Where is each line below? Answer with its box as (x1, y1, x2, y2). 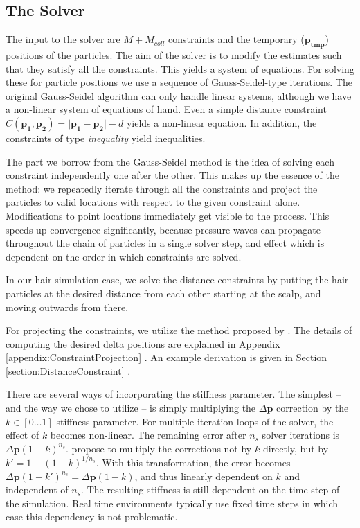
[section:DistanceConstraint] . (6, 363, 131, 378)
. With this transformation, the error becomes (96, 455, 291, 469)
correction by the (276, 401, 349, 415)
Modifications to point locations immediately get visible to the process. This (6, 208, 330, 222)
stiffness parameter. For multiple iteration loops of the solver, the (56, 414, 334, 428)
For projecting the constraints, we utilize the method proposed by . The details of (6, 323, 352, 337)
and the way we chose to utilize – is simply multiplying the (6, 401, 256, 415)
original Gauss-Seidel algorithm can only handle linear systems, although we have (6, 88, 352, 103)
